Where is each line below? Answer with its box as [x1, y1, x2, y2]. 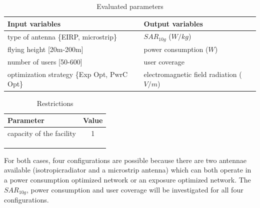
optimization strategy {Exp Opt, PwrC [7, 68, 128, 79]
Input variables [7, 18, 61, 28]
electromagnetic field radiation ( [143, 68, 242, 79]
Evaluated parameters [96, 1, 163, 11]
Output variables [143, 18, 203, 28]
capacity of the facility [7, 127, 76, 138]
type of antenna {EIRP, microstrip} [7, 31, 117, 41]
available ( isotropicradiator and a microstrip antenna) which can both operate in [4, 164, 251, 175]
